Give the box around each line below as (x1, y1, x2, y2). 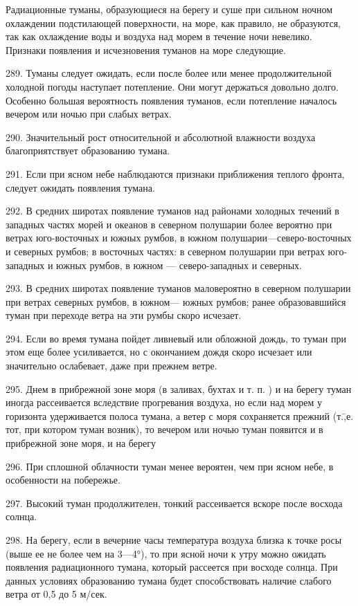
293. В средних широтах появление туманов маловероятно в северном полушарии (6, 281, 351, 295)
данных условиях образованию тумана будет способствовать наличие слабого (6, 573, 332, 587)
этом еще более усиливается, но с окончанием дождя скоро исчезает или (6, 345, 312, 359)
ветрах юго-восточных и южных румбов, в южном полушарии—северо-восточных (6, 230, 352, 245)
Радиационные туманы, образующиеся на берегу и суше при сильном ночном (6, 2, 333, 16)
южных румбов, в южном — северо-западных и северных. (56, 257, 302, 272)
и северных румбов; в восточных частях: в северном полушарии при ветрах (6, 244, 325, 258)
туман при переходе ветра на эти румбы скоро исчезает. (6, 308, 242, 322)
